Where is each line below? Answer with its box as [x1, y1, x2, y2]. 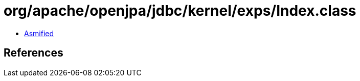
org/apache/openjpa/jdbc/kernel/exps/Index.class [4, 2, 356, 19]
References [4, 46, 63, 60]
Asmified [24, 29, 54, 38]
